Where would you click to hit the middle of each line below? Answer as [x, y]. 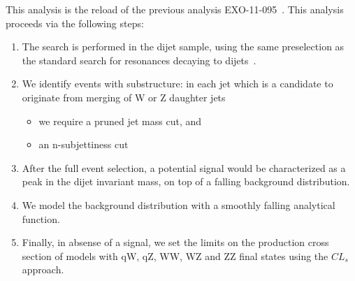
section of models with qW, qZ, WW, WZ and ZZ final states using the [175, 255]
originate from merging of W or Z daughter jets [124, 97]
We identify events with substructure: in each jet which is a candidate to [177, 84]
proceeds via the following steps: [75, 23]
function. [41, 218]
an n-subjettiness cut [84, 144]
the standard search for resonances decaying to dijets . [139, 60]
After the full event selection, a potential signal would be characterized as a [184, 167]
